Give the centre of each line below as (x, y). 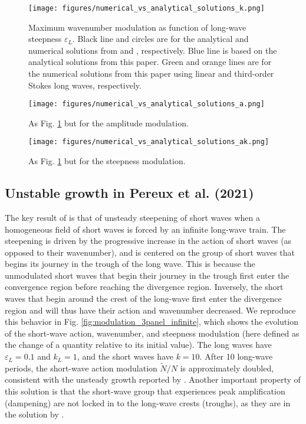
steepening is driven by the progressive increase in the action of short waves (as (148, 241)
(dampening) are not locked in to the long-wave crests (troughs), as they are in (148, 402)
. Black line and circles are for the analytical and (160, 39)
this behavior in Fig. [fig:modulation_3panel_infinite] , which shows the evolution (152, 322)
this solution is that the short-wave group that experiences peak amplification (145, 391)
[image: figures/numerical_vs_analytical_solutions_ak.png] (149, 142)
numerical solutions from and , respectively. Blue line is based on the (153, 50)
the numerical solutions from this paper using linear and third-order (151, 74)
